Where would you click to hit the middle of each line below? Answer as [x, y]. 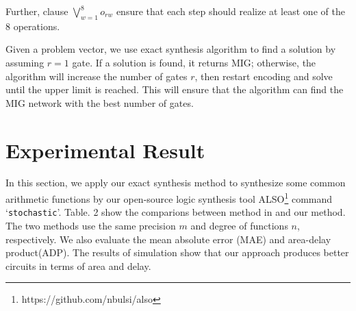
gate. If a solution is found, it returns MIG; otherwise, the [194, 62]
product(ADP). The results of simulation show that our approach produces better [177, 252]
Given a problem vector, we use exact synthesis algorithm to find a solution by [171, 49]
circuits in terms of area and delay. [78, 265]
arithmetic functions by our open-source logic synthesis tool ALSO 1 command [169, 198]
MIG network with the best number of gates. [100, 102]
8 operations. [33, 26]
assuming [25, 62]
